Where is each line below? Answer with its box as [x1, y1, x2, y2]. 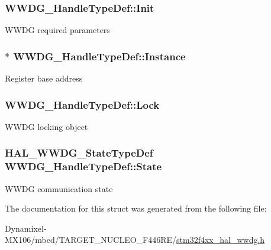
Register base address [5, 72, 83, 85]
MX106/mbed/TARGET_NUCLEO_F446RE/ [5, 233, 177, 246]
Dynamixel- [5, 222, 47, 234]
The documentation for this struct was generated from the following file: [5, 202, 267, 215]
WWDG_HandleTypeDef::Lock [5, 97, 160, 112]
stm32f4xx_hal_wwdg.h [176, 233, 265, 246]
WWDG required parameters [5, 24, 110, 36]
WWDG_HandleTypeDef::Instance [13, 48, 186, 63]
